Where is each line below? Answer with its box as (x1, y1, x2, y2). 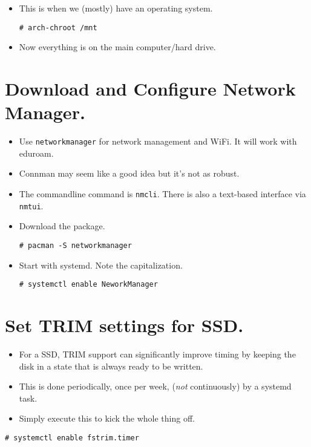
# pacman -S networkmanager (19, 241, 132, 250)
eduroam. (19, 146, 54, 159)
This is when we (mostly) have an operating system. (19, 2, 213, 14)
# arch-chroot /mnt (19, 23, 97, 32)
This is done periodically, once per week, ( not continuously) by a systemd (19, 380, 292, 393)
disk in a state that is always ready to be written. (19, 359, 203, 372)
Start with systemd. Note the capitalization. (19, 258, 183, 271)
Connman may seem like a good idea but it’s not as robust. (19, 167, 240, 180)
